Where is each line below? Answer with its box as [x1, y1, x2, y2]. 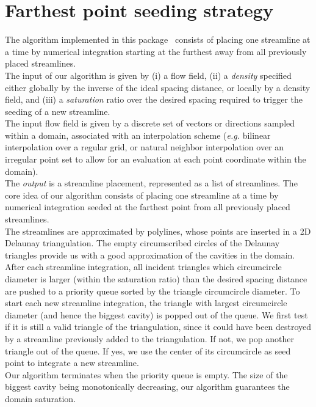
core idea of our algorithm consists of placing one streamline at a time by [5, 188, 279, 201]
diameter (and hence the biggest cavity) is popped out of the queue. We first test [5, 308, 308, 321]
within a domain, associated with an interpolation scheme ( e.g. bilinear [5, 128, 271, 141]
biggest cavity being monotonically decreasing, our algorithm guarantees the [5, 380, 290, 393]
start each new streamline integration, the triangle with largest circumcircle [5, 296, 287, 309]
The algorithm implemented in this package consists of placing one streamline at [5, 33, 311, 46]
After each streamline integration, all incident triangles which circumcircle [5, 260, 282, 273]
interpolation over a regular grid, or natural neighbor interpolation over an [5, 141, 284, 153]
